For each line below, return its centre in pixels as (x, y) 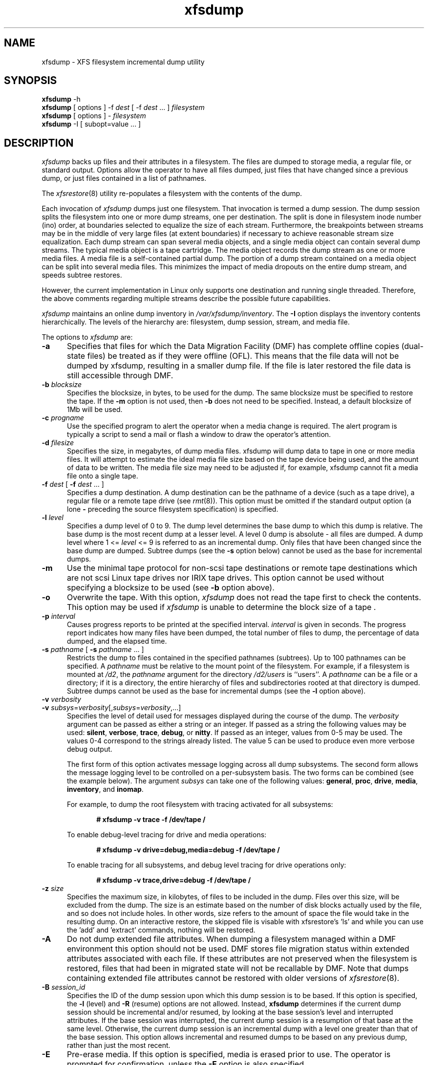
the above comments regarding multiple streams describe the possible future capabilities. (186, 299)
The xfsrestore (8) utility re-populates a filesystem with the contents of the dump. (172, 194)
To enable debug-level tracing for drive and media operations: (167, 835)
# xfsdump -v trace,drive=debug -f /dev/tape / (174, 880)
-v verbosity (61, 699)
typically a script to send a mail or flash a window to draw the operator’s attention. (199, 435)
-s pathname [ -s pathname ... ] (93, 650)
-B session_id (64, 987)
